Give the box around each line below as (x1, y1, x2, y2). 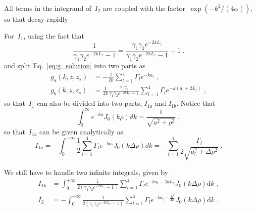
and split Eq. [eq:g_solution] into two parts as (4, 60, 146, 70)
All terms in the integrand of (4, 3, 92, 13)
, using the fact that (23, 30, 84, 41)
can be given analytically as (39, 126, 123, 136)
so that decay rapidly (4, 14, 68, 24)
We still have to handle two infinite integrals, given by (4, 167, 168, 177)
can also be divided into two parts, (37, 98, 142, 108)
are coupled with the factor (102, 3, 186, 13)
